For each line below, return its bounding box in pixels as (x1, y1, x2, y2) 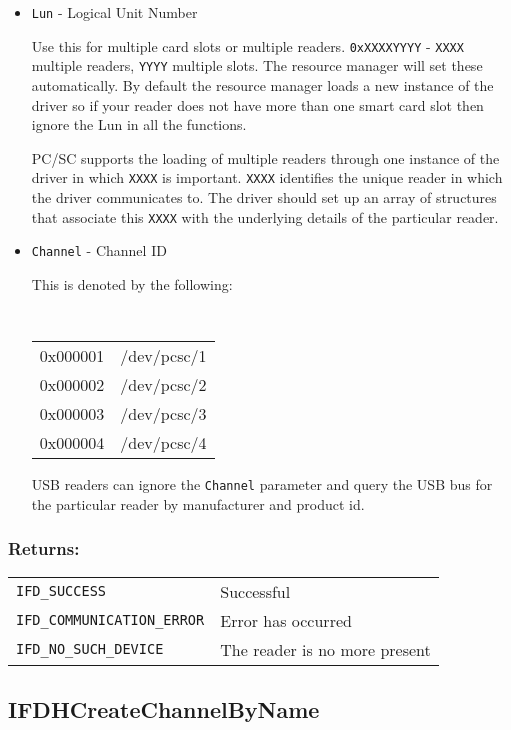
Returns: (8, 536, 80, 561)
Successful (220, 579, 291, 603)
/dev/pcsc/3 (120, 402, 207, 426)
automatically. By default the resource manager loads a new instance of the (31, 74, 494, 95)
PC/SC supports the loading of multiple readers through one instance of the (31, 147, 500, 168)
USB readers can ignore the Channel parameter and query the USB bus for (31, 474, 493, 495)
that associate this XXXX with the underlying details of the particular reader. (31, 206, 499, 227)
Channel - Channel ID (31, 240, 167, 261)
